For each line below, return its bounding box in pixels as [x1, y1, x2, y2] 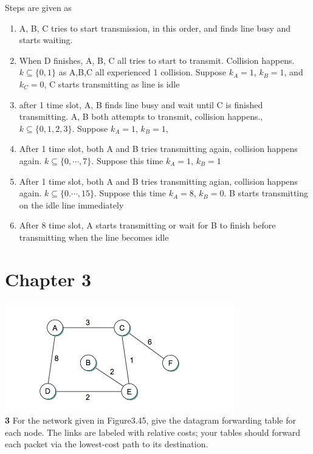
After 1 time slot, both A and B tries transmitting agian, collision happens [19, 174, 298, 187]
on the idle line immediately [19, 198, 124, 211]
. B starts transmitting [224, 187, 309, 199]
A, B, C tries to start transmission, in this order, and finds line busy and [19, 21, 291, 34]
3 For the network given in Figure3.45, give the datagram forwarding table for [5, 414, 296, 427]
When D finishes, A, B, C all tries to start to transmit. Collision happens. [19, 53, 295, 66]
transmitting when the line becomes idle [19, 230, 169, 243]
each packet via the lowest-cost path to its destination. [5, 438, 208, 450]
